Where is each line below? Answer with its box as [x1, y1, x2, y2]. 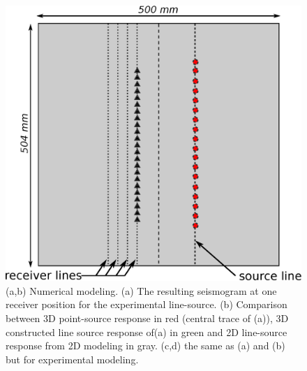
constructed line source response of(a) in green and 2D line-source [6, 324, 287, 339]
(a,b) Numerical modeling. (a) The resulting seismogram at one [6, 283, 277, 298]
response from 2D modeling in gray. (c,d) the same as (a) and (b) [6, 338, 285, 353]
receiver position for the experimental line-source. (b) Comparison [6, 297, 287, 312]
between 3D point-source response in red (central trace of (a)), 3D [6, 310, 289, 325]
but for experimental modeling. [6, 351, 139, 366]
